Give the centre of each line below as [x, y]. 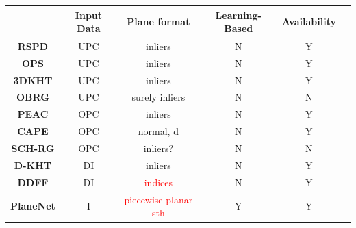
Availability [309, 22]
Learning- [238, 15]
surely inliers [158, 97]
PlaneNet [33, 206]
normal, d [158, 131]
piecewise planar [158, 199]
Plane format [158, 22]
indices [158, 182]
